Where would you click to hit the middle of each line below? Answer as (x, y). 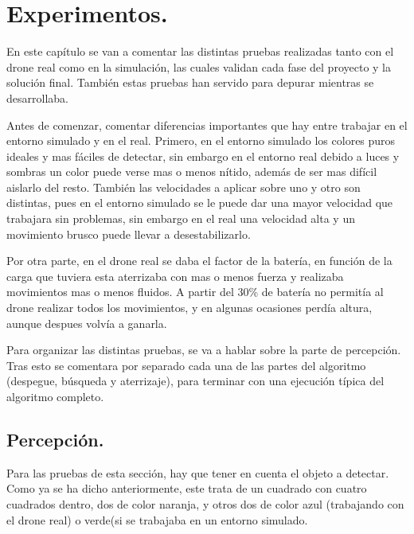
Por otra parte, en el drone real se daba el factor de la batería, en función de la (199, 261)
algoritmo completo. (55, 396)
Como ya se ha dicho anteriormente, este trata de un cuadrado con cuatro (187, 488)
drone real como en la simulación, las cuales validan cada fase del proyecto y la (199, 66)
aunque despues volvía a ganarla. (87, 323)
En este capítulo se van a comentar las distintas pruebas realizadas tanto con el (200, 51)
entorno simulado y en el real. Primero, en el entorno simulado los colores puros (201, 140)
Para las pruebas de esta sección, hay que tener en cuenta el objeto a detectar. (198, 472)
